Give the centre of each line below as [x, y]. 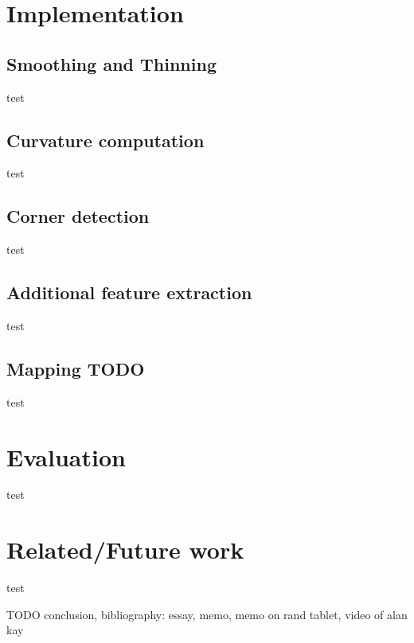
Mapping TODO [76, 368]
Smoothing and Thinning [111, 63]
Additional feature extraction [129, 292]
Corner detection [78, 216]
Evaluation [66, 456]
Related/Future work [125, 549]
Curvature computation [105, 140]
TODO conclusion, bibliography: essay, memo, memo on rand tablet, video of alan [207, 614]
